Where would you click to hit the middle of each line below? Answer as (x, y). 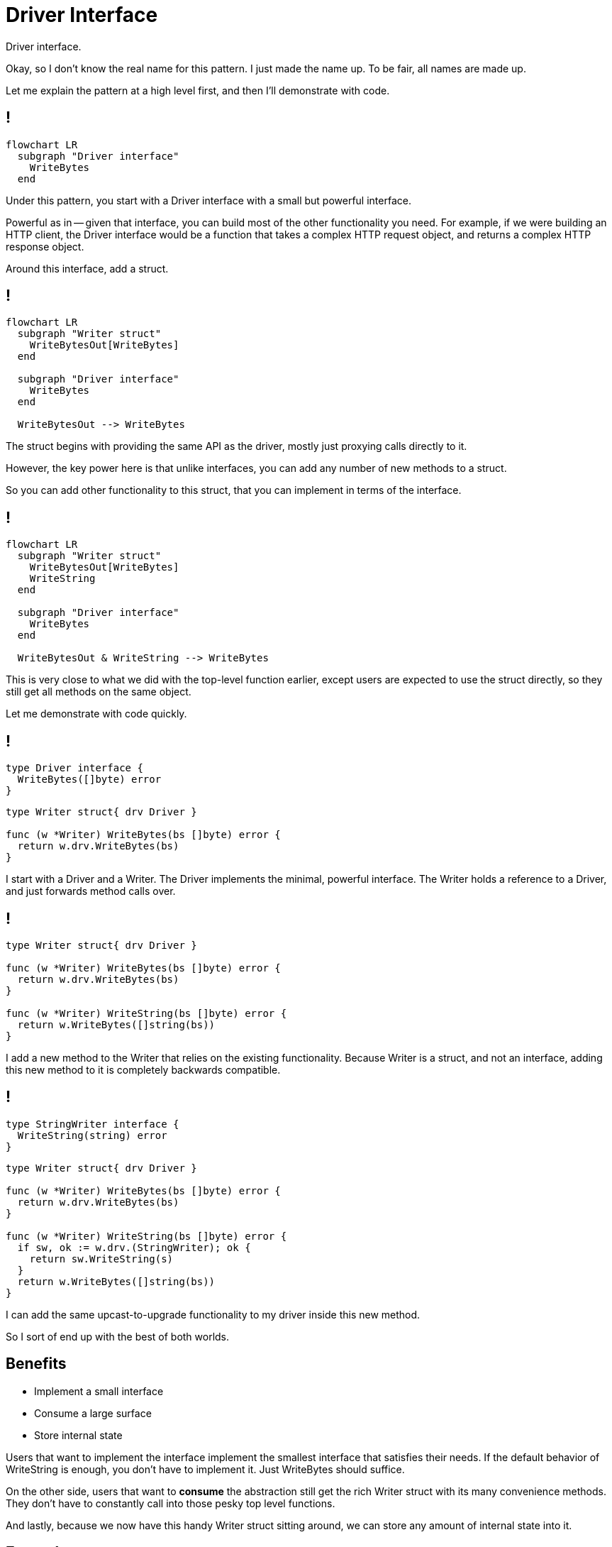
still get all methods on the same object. (99, 692)
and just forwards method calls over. (91, 891)
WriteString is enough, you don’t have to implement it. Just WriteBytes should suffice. (205, 1469)
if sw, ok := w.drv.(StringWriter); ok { (134, 1247)
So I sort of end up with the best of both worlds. (118, 1336)
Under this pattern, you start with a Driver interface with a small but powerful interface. (208, 200)
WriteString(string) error (92, 1135)
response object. (45, 246)
